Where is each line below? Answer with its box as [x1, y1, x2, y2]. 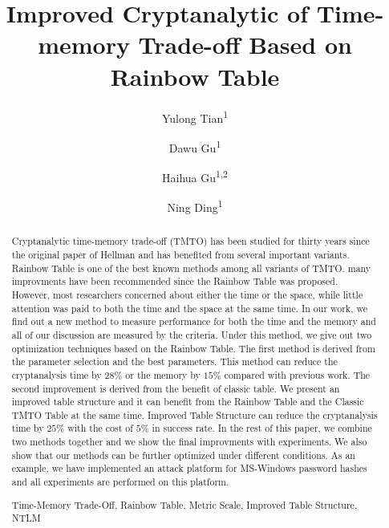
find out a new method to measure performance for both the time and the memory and [11, 315, 376, 328]
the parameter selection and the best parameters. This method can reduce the [11, 355, 338, 368]
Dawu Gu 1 [168, 136, 221, 156]
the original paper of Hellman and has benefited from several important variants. [11, 247, 350, 261]
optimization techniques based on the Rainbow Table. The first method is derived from [11, 341, 375, 355]
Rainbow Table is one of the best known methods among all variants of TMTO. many [11, 261, 371, 274]
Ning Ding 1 [167, 197, 223, 215]
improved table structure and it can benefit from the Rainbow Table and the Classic [11, 395, 364, 408]
